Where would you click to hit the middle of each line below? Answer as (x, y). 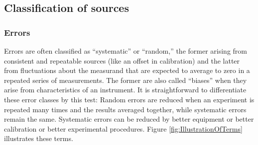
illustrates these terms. (39, 138)
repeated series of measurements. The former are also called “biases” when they (126, 80)
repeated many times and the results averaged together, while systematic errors (125, 109)
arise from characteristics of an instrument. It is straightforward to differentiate (125, 90)
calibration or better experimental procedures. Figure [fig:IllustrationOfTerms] (123, 128)
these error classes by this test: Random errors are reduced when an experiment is (129, 99)
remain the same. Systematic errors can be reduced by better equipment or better (129, 119)
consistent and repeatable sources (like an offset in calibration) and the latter (122, 60)
